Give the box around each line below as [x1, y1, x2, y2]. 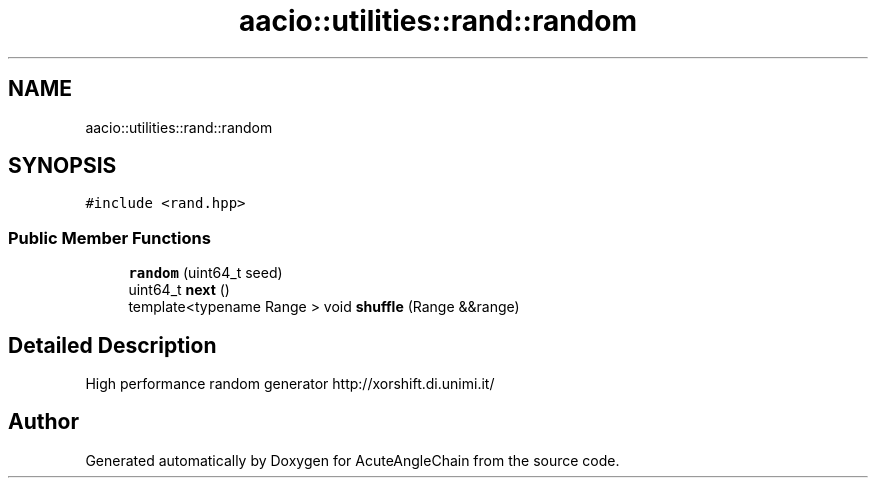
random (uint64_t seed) [128, 264, 283, 282]
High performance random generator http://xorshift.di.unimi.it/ [85, 375, 495, 393]
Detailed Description [8, 332, 217, 358]
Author [8, 409, 79, 435]
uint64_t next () [128, 281, 230, 299]
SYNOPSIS [8, 153, 117, 179]
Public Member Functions [8, 227, 211, 248]
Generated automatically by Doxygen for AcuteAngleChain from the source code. [85, 451, 620, 469]
